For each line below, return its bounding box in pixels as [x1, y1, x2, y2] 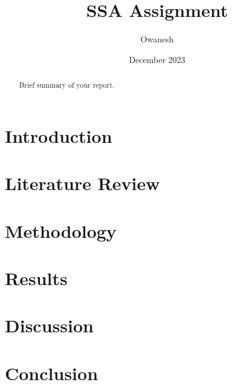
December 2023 [129, 53, 185, 65]
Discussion [5, 313, 94, 338]
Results [5, 265, 68, 290]
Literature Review [5, 171, 160, 196]
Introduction [5, 123, 112, 148]
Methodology [5, 218, 117, 243]
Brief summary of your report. [19, 80, 115, 90]
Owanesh [140, 33, 174, 45]
